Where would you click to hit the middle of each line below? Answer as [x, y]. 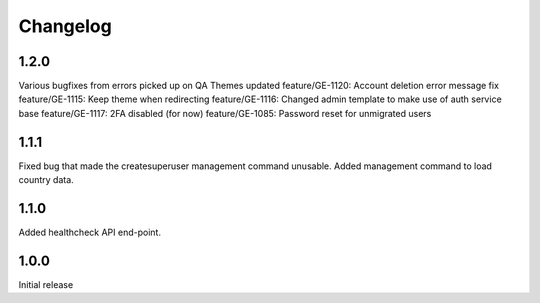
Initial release [46, 284]
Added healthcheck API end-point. [90, 232]
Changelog [65, 26]
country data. [46, 180]
